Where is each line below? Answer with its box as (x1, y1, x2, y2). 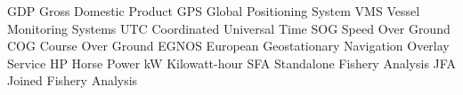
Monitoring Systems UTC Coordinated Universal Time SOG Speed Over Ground (7, 19, 451, 37)
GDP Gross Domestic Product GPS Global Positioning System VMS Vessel (7, 2, 420, 20)
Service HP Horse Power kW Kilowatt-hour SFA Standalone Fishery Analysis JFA (7, 53, 456, 72)
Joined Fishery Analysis (7, 71, 138, 90)
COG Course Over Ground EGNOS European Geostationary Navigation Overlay (7, 36, 450, 55)
